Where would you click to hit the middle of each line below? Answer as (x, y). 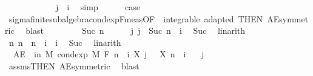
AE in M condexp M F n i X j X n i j (109, 54)
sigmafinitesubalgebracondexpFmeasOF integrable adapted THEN (136, 18)
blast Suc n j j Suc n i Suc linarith (136, 30)
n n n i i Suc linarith (65, 42)
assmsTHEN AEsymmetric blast (74, 65)
